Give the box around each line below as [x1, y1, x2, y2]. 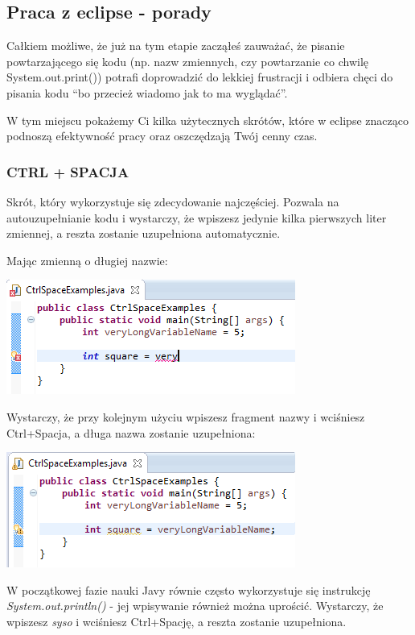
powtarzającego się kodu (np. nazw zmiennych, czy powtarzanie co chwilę [6, 52, 369, 69]
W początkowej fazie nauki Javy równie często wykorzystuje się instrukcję [6, 581, 371, 598]
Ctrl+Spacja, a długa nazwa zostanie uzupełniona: [6, 424, 256, 441]
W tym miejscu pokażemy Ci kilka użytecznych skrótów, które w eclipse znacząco [6, 111, 409, 128]
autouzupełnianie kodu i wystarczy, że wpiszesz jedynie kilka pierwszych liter [6, 209, 387, 226]
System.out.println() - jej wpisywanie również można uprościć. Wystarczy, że [6, 597, 384, 614]
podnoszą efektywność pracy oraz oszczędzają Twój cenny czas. [6, 127, 318, 144]
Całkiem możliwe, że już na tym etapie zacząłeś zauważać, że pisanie [6, 37, 345, 54]
